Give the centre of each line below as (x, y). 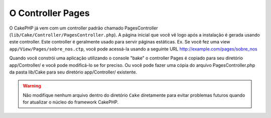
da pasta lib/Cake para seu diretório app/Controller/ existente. (73, 72)
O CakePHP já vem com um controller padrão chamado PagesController (84, 28)
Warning (32, 86)
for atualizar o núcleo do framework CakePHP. (71, 102)
